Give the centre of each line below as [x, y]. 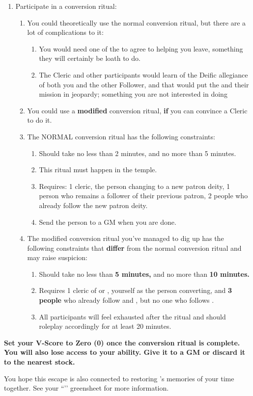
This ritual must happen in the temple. [98, 170]
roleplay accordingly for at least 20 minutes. [105, 326]
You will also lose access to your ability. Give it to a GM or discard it [125, 352]
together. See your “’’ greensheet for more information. [86, 388]
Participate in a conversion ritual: [66, 6]
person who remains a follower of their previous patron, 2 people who [143, 196]
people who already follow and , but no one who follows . [126, 300]
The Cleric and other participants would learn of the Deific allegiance [143, 74]
